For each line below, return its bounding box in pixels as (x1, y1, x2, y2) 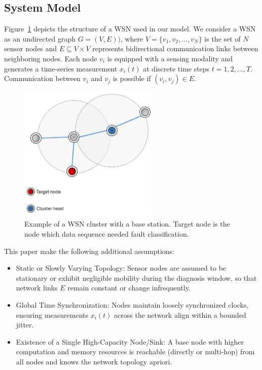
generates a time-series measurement (4, 63, 118, 73)
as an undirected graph (4, 33, 76, 44)
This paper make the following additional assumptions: (4, 245, 174, 256)
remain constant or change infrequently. (67, 282, 191, 293)
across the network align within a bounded (114, 309, 246, 320)
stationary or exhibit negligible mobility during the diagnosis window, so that (16, 272, 257, 283)
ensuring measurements (16, 309, 89, 320)
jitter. (16, 319, 34, 330)
